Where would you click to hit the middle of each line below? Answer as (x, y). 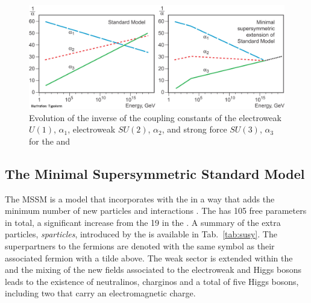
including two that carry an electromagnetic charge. (100, 293)
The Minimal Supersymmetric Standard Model (155, 173)
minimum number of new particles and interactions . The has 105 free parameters (156, 211)
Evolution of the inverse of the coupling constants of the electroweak (155, 117)
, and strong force (194, 129)
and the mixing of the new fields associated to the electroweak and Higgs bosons (153, 270)
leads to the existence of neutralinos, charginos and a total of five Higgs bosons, (152, 281)
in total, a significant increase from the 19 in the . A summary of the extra (143, 222)
